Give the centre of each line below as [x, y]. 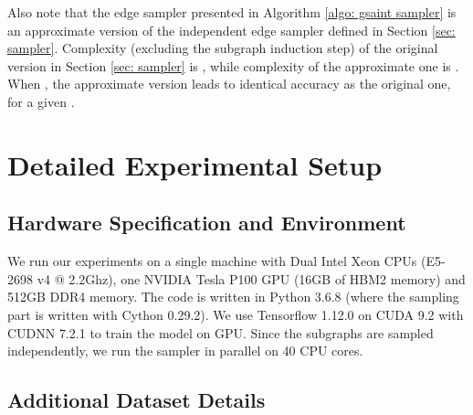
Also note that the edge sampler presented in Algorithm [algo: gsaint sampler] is [232, 12]
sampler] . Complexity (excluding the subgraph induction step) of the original [223, 48]
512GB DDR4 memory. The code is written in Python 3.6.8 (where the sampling [233, 297]
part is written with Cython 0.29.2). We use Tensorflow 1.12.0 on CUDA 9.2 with [236, 314]
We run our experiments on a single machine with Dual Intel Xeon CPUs [212, 261]
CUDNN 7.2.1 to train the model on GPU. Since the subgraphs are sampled [221, 332]
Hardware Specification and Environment [207, 223]
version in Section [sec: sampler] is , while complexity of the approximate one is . [233, 65]
